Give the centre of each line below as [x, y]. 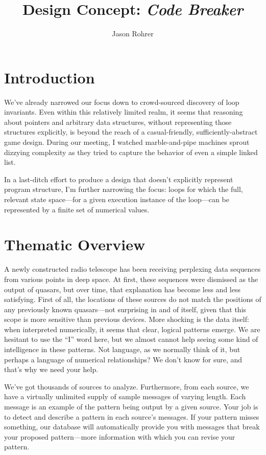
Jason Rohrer [133, 34]
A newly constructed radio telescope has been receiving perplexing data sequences [132, 269]
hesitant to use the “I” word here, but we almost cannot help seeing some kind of [131, 339]
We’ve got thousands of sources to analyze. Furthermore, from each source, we [127, 386]
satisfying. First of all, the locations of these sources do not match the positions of [133, 299]
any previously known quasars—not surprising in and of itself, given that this [125, 309]
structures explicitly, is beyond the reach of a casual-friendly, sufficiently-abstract [131, 132]
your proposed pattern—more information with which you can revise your [120, 436]
